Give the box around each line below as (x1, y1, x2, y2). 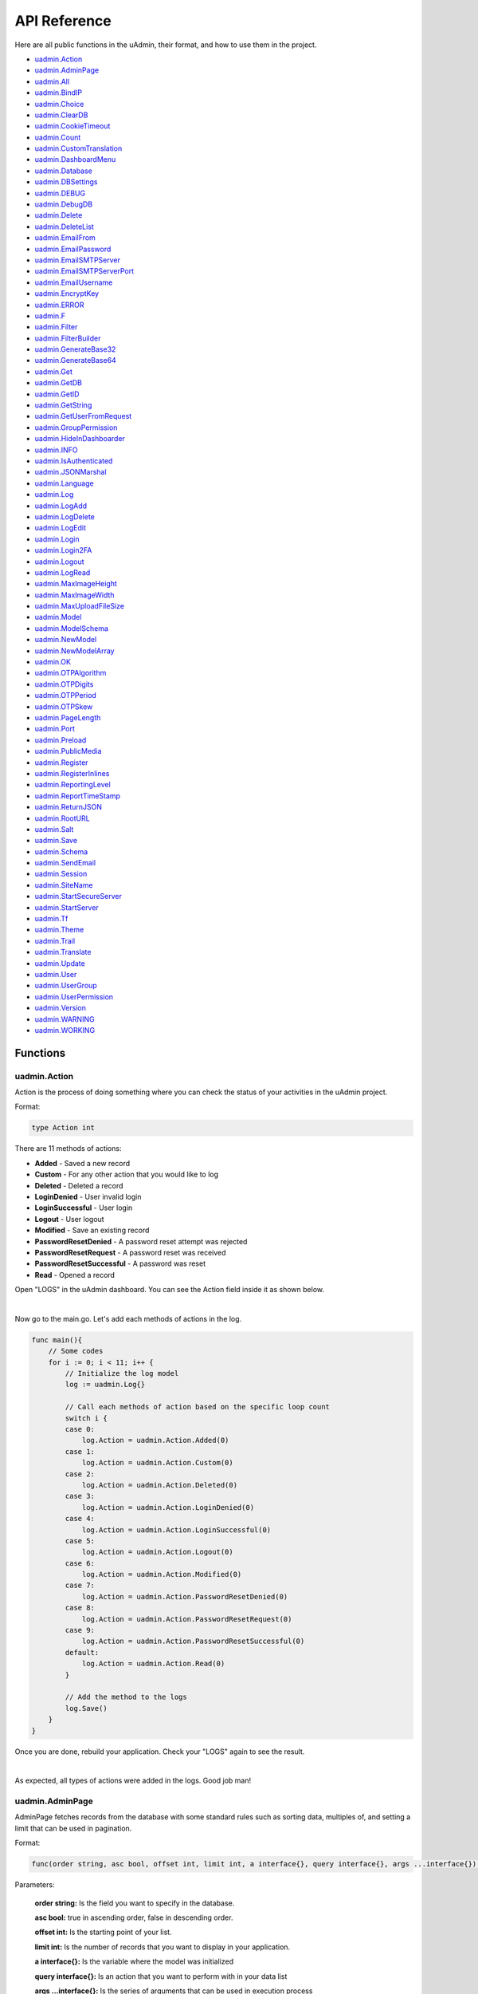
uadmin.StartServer (34, 902, 99, 912)
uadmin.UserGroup (34, 981, 97, 991)
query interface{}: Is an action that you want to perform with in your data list (34, 1971, 288, 1981)
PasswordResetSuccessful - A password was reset (34, 1259, 206, 1268)
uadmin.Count (34, 132, 81, 142)
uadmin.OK (34, 657, 72, 667)
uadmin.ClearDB (34, 110, 88, 120)
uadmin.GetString (34, 400, 92, 410)
